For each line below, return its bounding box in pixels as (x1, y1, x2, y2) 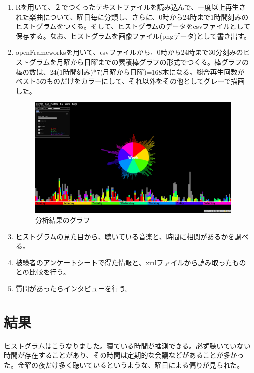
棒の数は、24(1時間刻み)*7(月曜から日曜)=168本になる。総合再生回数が (15, 66, 245, 76)
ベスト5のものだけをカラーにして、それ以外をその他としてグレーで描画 (15, 76, 245, 86)
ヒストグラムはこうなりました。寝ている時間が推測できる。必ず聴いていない (4, 340, 251, 350)
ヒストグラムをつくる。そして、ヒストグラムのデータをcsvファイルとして (15, 21, 251, 31)
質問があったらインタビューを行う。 (15, 283, 132, 294)
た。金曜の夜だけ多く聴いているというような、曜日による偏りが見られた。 (4, 359, 244, 370)
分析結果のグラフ (35, 215, 90, 225)
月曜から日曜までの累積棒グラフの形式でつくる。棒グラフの (56, 56, 249, 67)
